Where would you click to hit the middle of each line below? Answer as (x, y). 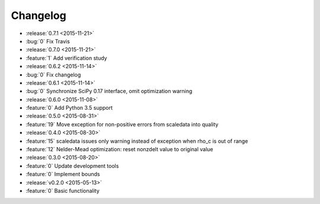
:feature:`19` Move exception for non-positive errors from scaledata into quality (122, 124)
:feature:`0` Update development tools (72, 165)
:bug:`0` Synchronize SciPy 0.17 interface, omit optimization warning (109, 91)
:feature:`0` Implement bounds (63, 174)
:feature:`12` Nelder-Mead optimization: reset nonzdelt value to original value (119, 149)
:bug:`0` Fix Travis (48, 41)
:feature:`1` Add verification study (66, 58)
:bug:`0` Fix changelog (53, 75)
